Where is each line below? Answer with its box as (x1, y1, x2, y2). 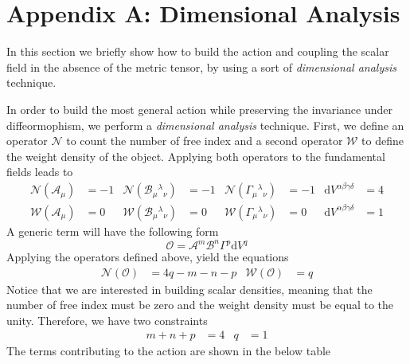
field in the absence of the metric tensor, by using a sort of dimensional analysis (6, 58, 396, 75)
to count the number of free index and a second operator (66, 132, 343, 149)
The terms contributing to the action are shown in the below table (6, 342, 331, 359)
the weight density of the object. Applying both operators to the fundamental (6, 147, 385, 164)
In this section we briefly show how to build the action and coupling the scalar (6, 43, 389, 60)
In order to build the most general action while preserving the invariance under (6, 100, 393, 117)
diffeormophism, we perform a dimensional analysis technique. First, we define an (6, 116, 404, 133)
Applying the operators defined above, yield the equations (6, 249, 289, 265)
